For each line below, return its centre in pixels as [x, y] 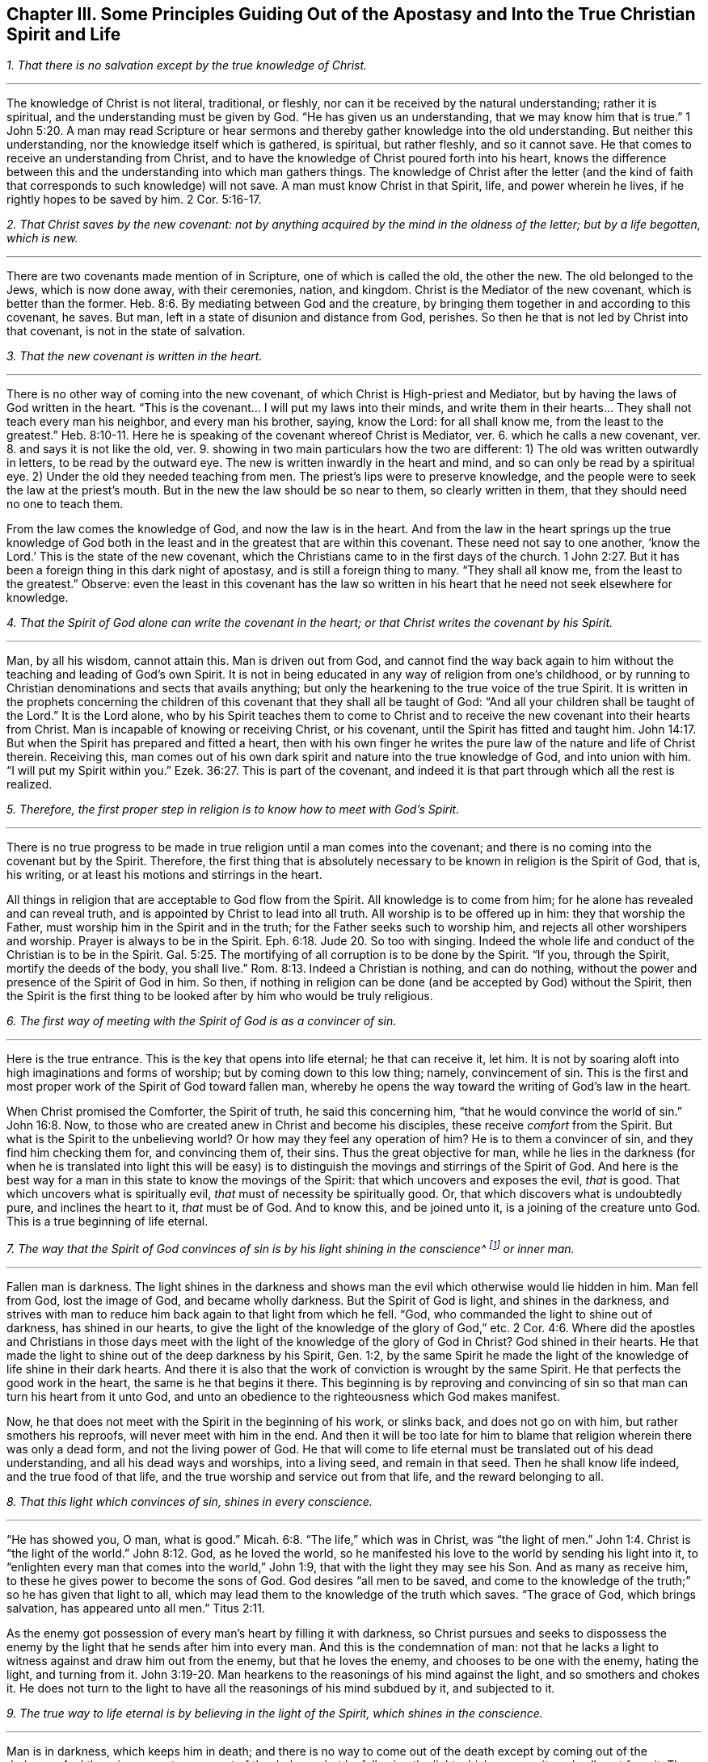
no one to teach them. [65, 504]
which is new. [42, 238]
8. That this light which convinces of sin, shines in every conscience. [190, 1502]
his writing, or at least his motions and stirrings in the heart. [164, 875]
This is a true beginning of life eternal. [107, 1222]
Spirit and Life [64, 34]
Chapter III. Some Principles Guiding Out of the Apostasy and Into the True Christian [351, 14]
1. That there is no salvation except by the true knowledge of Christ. [187, 65]
